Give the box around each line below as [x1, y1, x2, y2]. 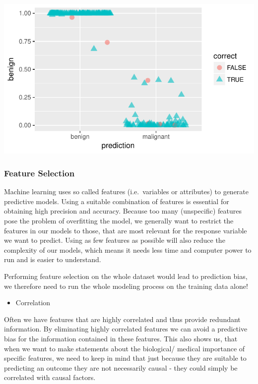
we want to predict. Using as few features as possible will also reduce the [4, 235, 225, 245]
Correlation [15, 297, 51, 308]
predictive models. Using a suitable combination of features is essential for [4, 196, 229, 206]
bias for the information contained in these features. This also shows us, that [4, 333, 238, 343]
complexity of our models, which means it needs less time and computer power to [4, 244, 252, 255]
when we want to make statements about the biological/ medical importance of [4, 343, 245, 353]
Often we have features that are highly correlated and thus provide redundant [4, 314, 241, 324]
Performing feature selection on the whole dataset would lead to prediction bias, [4, 271, 248, 281]
